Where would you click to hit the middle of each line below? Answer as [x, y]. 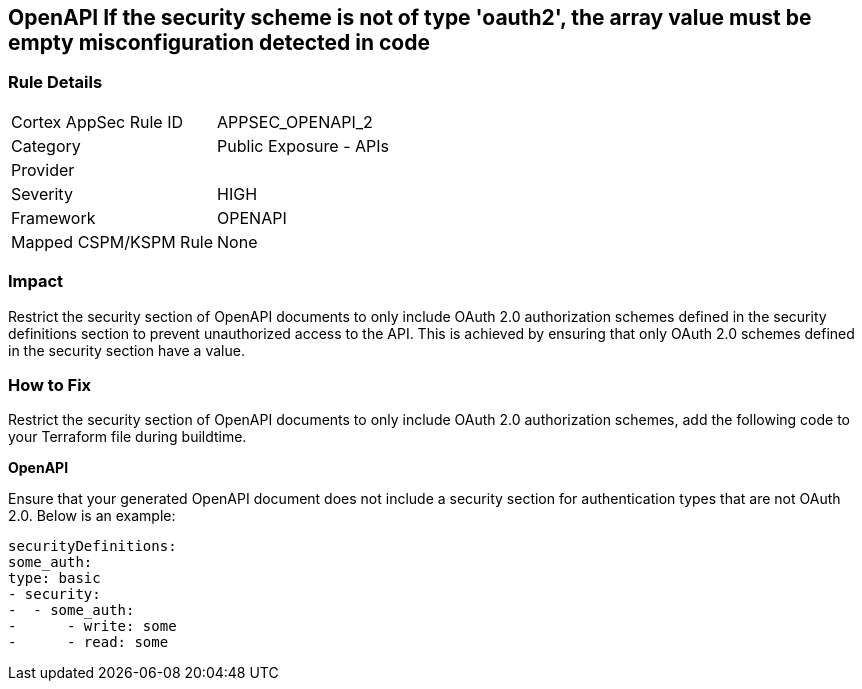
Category [46, 145]
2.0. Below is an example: [92, 516]
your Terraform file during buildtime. [127, 437]
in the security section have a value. [126, 350]
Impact [36, 281]
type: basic [54, 578]
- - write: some [92, 626]
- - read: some [88, 642]
